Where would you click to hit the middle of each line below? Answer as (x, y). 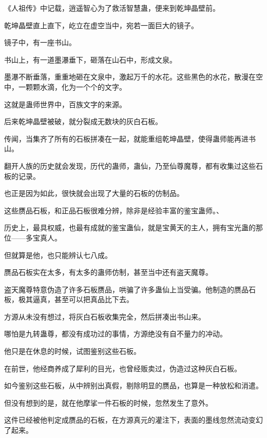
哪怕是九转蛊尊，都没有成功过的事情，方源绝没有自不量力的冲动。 (116, 334)
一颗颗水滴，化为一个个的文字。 (72, 86)
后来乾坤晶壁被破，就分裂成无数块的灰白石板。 (83, 121)
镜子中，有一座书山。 (40, 42)
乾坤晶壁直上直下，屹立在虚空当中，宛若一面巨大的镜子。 (101, 25)
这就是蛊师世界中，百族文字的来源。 (65, 104)
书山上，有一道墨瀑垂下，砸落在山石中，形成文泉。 (90, 59)
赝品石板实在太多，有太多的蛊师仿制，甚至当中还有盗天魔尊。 (108, 272)
